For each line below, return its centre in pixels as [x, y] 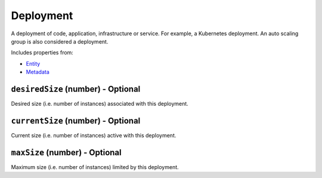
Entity [33, 63]
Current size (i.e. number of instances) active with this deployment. [94, 135]
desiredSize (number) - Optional [76, 89]
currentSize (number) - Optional [76, 120]
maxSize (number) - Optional [66, 152]
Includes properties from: [42, 53]
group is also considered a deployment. [60, 41]
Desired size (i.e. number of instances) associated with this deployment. [100, 104]
